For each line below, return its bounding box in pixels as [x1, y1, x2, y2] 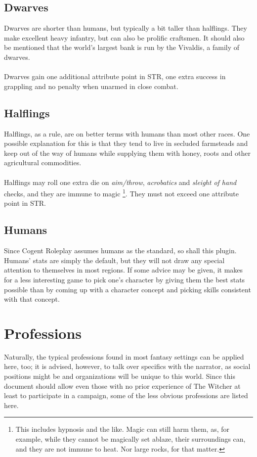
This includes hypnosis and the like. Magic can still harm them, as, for [15, 424, 230, 434]
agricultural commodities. [4, 157, 82, 168]
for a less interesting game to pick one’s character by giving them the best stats [4, 274, 245, 284]
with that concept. [4, 294, 60, 304]
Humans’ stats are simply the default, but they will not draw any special [4, 255, 225, 265]
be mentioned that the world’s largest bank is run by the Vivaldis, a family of [4, 42, 240, 52]
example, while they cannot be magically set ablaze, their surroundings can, [15, 434, 246, 444]
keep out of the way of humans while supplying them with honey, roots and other [4, 147, 251, 158]
